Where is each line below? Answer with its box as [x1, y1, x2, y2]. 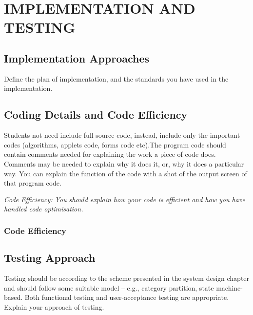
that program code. [4, 178, 61, 188]
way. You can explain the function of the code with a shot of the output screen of [4, 168, 247, 178]
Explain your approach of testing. [4, 301, 104, 312]
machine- [216, 282, 243, 293]
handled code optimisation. [4, 204, 83, 214]
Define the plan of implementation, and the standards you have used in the [4, 73, 229, 84]
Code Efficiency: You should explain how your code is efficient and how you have [4, 194, 245, 204]
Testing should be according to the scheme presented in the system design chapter [4, 273, 250, 283]
